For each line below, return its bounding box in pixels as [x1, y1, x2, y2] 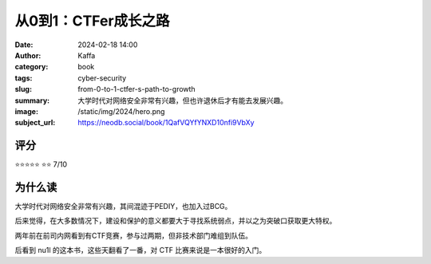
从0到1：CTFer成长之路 [14, 12, 171, 30]
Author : [14, 50, 42, 60]
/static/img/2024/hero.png [77, 106, 165, 116]
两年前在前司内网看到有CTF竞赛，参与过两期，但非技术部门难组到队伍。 [14, 231, 253, 240]
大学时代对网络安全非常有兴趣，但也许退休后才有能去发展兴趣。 [77, 96, 287, 105]
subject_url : [14, 118, 56, 128]
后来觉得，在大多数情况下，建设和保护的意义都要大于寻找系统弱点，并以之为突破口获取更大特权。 [14, 216, 337, 226]
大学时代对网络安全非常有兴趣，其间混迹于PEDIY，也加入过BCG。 [14, 202, 232, 211]
